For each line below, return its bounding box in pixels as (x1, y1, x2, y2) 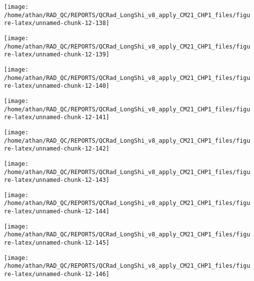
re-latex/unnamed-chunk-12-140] (4, 82, 110, 90)
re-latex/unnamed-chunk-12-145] (4, 239, 110, 247)
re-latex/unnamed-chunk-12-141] (4, 114, 110, 121)
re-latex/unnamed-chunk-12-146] (4, 271, 110, 278)
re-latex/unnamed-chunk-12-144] (4, 208, 110, 215)
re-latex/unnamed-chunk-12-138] (4, 20, 110, 27)
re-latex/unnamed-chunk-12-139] (4, 51, 110, 58)
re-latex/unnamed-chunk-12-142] (4, 145, 110, 153)
